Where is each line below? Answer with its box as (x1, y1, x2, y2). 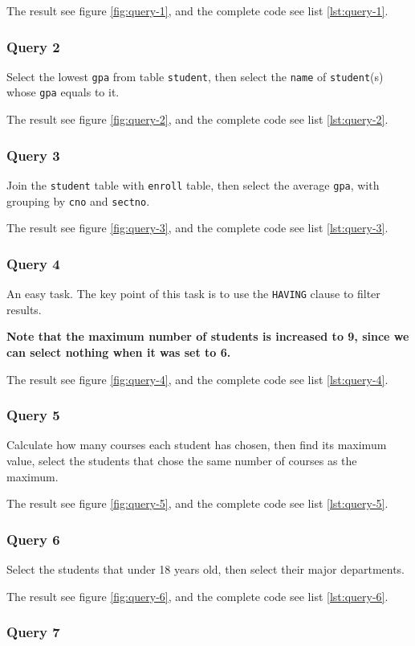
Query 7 (6, 622, 60, 642)
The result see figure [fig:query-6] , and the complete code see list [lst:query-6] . (6, 587, 389, 604)
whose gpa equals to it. (6, 84, 120, 100)
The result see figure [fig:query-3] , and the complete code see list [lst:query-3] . (6, 219, 389, 236)
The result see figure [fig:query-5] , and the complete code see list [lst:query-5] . (6, 495, 389, 512)
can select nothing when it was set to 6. (6, 343, 231, 360)
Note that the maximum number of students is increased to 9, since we (6, 328, 409, 345)
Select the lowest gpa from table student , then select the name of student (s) (6, 67, 384, 84)
